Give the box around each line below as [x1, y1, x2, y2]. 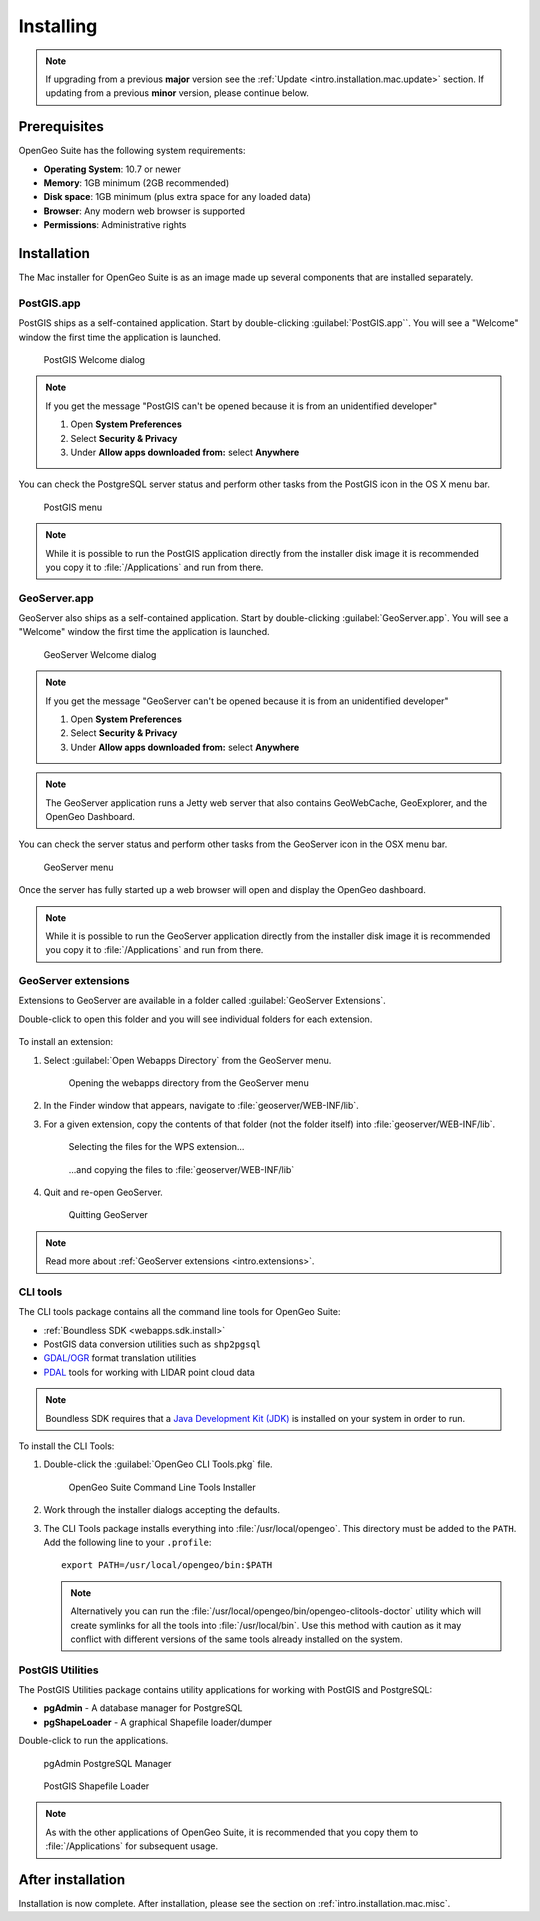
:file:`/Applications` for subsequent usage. [45, 1840, 219, 1852]
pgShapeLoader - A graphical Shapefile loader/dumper [43, 1716, 273, 1728]
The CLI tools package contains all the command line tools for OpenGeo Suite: [18, 1306, 341, 1318]
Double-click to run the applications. [18, 1735, 169, 1747]
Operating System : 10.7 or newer [43, 163, 182, 175]
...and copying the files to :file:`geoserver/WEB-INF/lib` [68, 1163, 295, 1175]
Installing [18, 15, 98, 37]
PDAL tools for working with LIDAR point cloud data [43, 1366, 255, 1378]
